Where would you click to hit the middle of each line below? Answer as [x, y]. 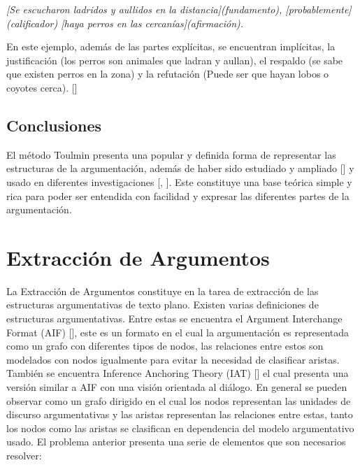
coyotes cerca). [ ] [42, 87]
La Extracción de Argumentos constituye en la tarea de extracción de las [163, 291]
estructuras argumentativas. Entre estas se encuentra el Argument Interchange [174, 319]
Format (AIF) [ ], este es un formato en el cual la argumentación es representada [178, 332]
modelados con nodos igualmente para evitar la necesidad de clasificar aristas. [173, 359]
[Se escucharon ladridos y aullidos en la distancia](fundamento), [144, 9]
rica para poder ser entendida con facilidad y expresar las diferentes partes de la [178, 195]
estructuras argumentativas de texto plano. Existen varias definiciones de [163, 305]
